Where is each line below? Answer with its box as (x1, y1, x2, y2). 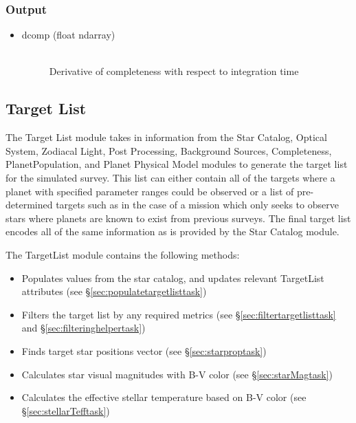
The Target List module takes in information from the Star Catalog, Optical (5, 130, 327, 144)
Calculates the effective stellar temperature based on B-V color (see (21, 390, 307, 404)
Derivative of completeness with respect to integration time (49, 64, 299, 78)
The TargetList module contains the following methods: (5, 247, 240, 261)
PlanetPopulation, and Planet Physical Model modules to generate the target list (5, 157, 348, 171)
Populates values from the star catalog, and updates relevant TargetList (21, 270, 324, 285)
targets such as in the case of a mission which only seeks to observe (56, 197, 339, 212)
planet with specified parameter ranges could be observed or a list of (5, 184, 294, 198)
